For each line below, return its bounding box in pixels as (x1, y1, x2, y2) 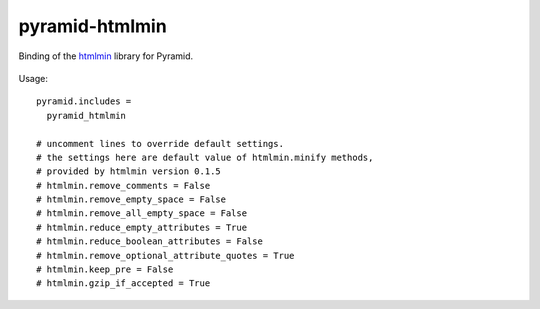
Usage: (18, 72, 49, 84)
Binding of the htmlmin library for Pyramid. (18, 50, 194, 62)
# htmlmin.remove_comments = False (36, 180, 211, 191)
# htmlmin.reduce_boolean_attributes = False (36, 236, 264, 247)
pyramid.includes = (36, 96, 132, 107)
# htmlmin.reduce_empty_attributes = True (36, 221, 248, 233)
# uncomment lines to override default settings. (36, 138, 285, 149)
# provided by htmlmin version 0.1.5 (36, 166, 222, 177)
